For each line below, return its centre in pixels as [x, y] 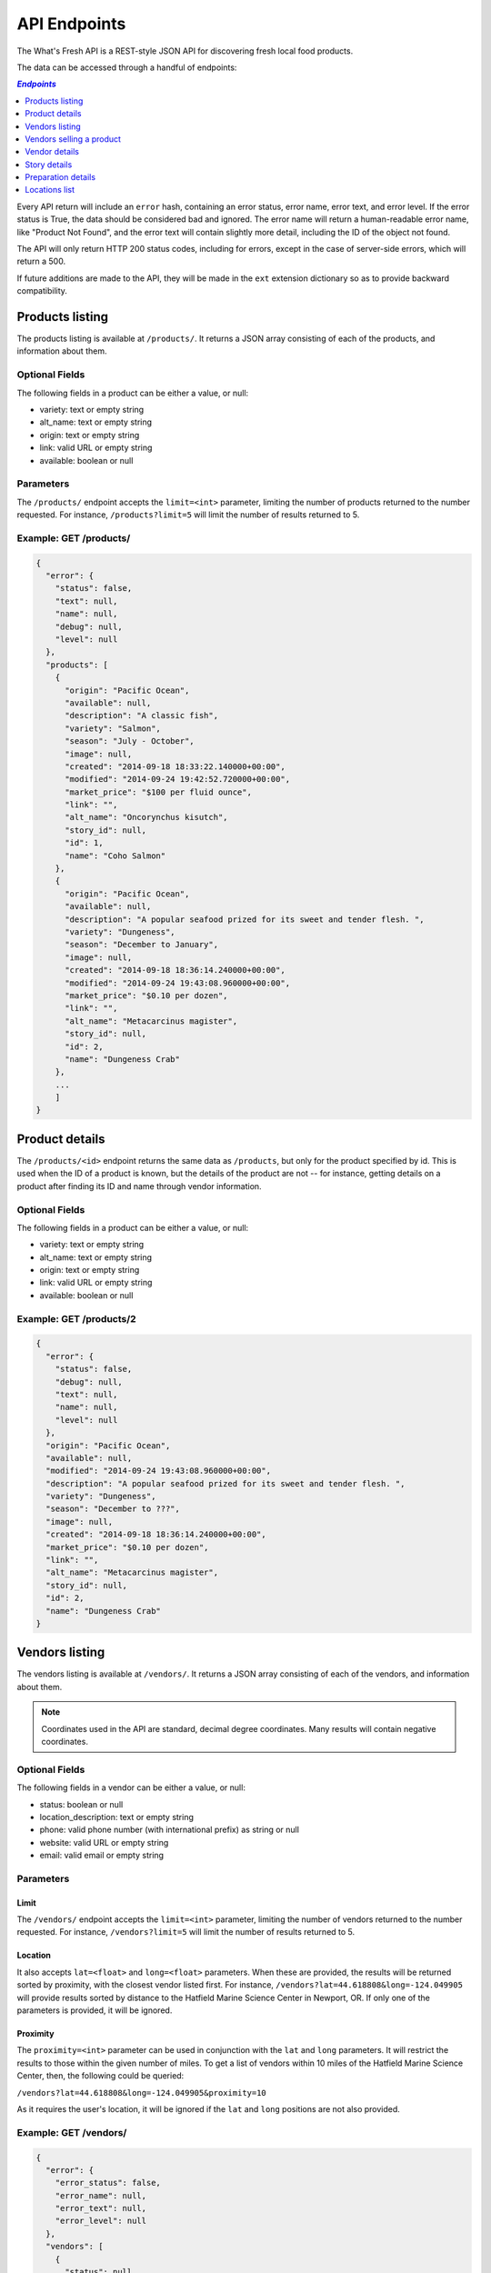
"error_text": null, [101, 2208]
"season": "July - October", [130, 741]
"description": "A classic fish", [141, 716]
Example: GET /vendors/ [72, 2132]
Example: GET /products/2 [76, 1318]
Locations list [50, 190]
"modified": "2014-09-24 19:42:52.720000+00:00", [178, 779]
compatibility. [42, 291]
